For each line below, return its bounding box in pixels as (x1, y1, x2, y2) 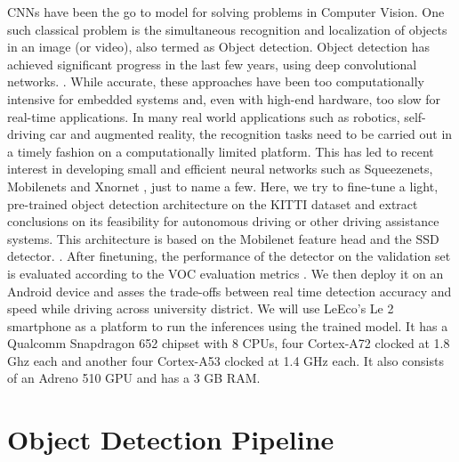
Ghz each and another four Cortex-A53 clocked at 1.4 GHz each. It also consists (7, 351, 444, 369)
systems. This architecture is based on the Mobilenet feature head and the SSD (7, 229, 439, 247)
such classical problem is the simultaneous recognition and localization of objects (7, 20, 447, 38)
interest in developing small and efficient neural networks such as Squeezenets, (7, 159, 433, 178)
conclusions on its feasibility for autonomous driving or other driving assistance (7, 212, 439, 231)
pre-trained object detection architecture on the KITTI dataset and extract (7, 194, 418, 213)
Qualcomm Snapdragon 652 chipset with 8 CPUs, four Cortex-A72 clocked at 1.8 (7, 334, 450, 353)
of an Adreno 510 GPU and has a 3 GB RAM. (7, 369, 261, 387)
